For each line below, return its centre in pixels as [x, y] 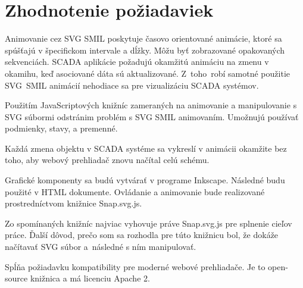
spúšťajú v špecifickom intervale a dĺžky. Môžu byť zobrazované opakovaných [145, 50]
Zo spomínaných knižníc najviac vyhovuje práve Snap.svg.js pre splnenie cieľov [149, 223]
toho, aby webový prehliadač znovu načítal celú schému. [107, 160]
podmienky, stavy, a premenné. [61, 128]
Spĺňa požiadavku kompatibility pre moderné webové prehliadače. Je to [135, 266]
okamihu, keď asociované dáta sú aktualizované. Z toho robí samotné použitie [147, 73]
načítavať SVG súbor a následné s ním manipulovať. [101, 247]
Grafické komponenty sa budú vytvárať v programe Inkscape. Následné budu [145, 180]
